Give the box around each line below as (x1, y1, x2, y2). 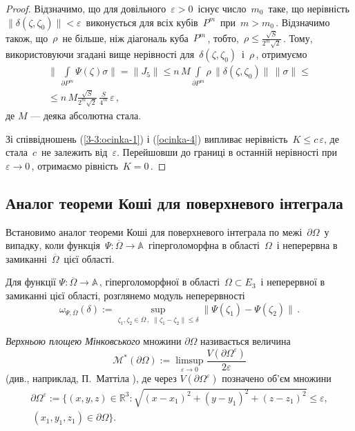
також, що (6, 30, 48, 45)
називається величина (200, 334, 291, 348)
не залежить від (41, 145, 108, 159)
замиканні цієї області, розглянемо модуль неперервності (6, 288, 245, 302)
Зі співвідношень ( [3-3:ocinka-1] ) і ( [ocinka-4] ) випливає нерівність (6, 131, 288, 146)
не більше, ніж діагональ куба (62, 30, 189, 45)
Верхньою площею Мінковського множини (6, 334, 182, 348)
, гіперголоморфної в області (99, 274, 220, 289)
